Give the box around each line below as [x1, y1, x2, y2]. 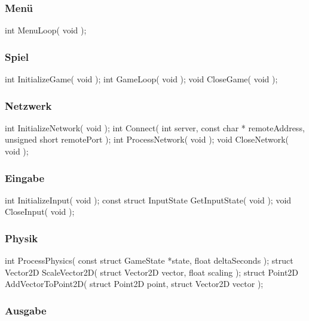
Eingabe [5, 170, 45, 185]
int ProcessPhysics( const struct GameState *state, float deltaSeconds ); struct [5, 254, 293, 267]
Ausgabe [5, 303, 47, 317]
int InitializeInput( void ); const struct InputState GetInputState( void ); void [5, 193, 292, 206]
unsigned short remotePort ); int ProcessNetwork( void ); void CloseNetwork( [5, 133, 289, 146]
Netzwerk [5, 98, 52, 113]
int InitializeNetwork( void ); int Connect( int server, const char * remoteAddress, [5, 121, 305, 134]
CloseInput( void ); [5, 205, 75, 218]
